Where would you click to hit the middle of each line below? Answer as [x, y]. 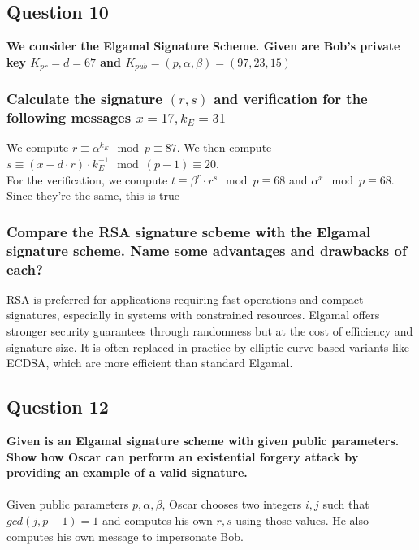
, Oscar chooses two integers [232, 504]
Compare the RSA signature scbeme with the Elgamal [189, 231]
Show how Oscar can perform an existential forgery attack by [183, 456]
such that [346, 504]
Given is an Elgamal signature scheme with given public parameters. [203, 440]
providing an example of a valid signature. [127, 472]
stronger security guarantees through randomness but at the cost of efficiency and [210, 331]
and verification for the [291, 99]
